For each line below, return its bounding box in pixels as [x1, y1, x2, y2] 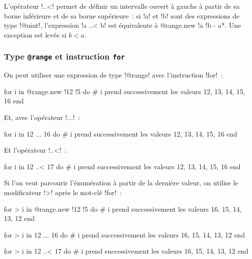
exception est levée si [4, 29, 67, 40]
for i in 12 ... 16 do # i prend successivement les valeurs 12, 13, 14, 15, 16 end [4, 128, 237, 139]
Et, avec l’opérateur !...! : [4, 112, 80, 122]
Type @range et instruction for [4, 50, 125, 62]
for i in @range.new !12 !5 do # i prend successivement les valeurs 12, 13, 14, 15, [4, 86, 246, 96]
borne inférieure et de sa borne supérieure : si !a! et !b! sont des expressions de [4, 10, 240, 20]
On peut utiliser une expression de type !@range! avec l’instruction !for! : [4, 70, 223, 80]
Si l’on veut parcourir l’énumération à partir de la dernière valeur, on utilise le [4, 178, 238, 188]
